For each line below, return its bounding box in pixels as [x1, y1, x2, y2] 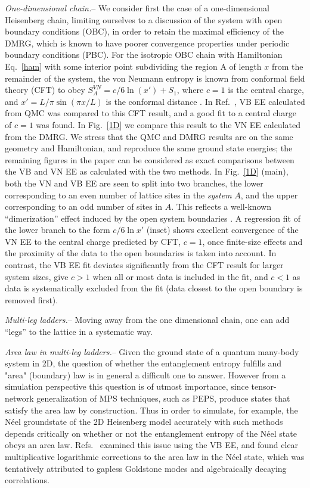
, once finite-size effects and [202, 235, 303, 247]
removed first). [5, 293, 58, 306]
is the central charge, [228, 83, 304, 96]
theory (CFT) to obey [5, 83, 85, 96]
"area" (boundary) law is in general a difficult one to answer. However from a [5, 368, 286, 381]
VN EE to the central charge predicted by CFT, [5, 235, 181, 247]
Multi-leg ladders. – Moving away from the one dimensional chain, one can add [5, 313, 290, 326]
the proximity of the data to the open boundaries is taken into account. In [5, 247, 277, 259]
